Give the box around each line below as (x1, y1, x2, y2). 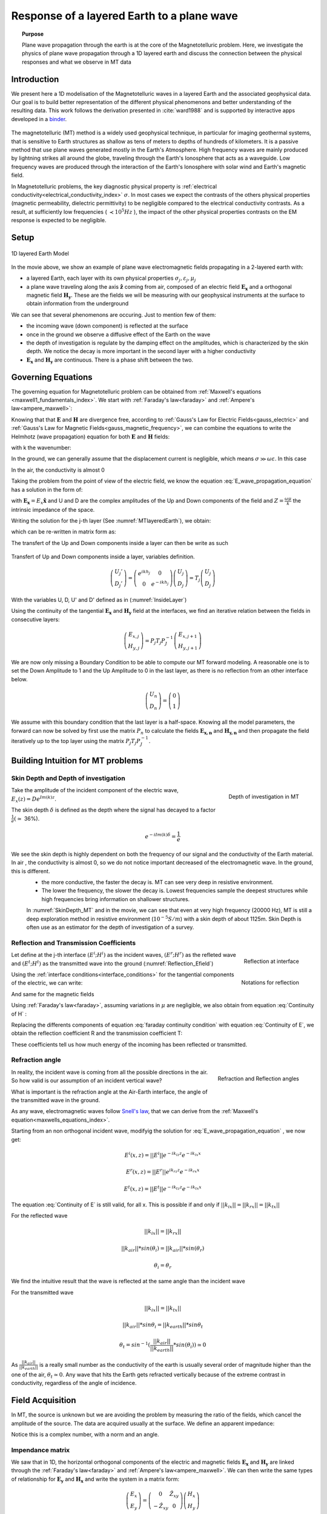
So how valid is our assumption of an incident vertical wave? (11, 1077, 162, 1084)
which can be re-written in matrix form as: (11, 528, 116, 535)
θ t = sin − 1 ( (119, 1340, 151, 1350)
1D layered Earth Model (11, 250, 69, 257)
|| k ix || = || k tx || (144, 1304, 182, 1313)
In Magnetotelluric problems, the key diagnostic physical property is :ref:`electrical (11, 182, 217, 190)
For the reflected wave (11, 1212, 68, 1220)
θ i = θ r (154, 1261, 172, 1270)
